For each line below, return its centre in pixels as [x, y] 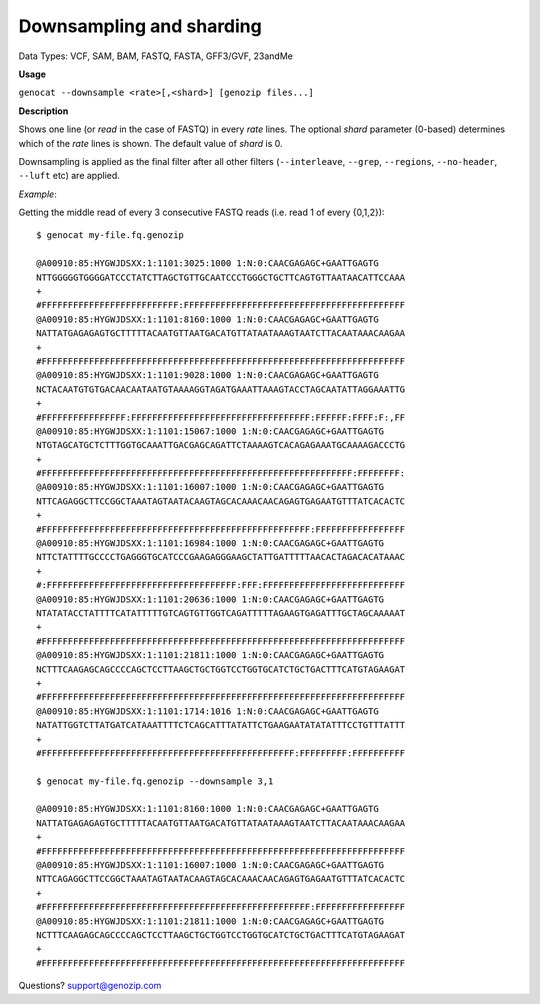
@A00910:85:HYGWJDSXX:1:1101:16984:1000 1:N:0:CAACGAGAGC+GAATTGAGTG [210, 543]
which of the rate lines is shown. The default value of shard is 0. [151, 143]
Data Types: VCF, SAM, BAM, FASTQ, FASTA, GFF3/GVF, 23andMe [156, 56]
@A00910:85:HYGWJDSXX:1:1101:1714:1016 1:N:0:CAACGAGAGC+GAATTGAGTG [207, 711]
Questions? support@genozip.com [90, 986]
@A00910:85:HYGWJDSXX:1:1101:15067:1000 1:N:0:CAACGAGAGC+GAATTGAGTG [210, 431]
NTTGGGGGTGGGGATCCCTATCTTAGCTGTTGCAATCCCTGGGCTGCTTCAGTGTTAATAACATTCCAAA [221, 277]
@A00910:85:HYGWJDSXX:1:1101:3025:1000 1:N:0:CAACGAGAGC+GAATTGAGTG [207, 263]
